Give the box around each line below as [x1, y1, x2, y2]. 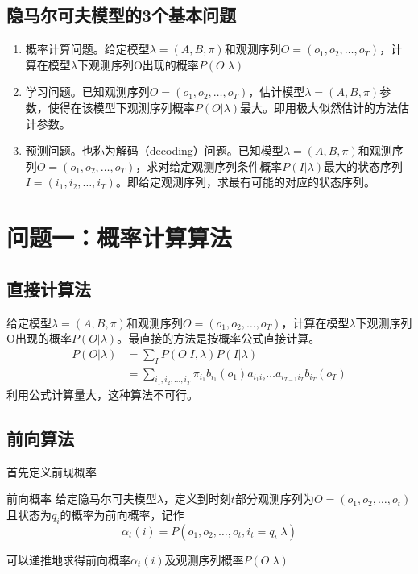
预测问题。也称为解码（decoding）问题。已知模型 [25, 142, 283, 159]
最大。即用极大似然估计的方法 [240, 98, 399, 115]
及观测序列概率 [164, 551, 244, 568]
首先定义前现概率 [6, 463, 97, 480]
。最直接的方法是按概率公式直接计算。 [117, 330, 321, 347]
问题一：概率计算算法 [6, 221, 233, 254]
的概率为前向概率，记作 [60, 505, 184, 522]
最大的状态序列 [324, 157, 404, 174]
